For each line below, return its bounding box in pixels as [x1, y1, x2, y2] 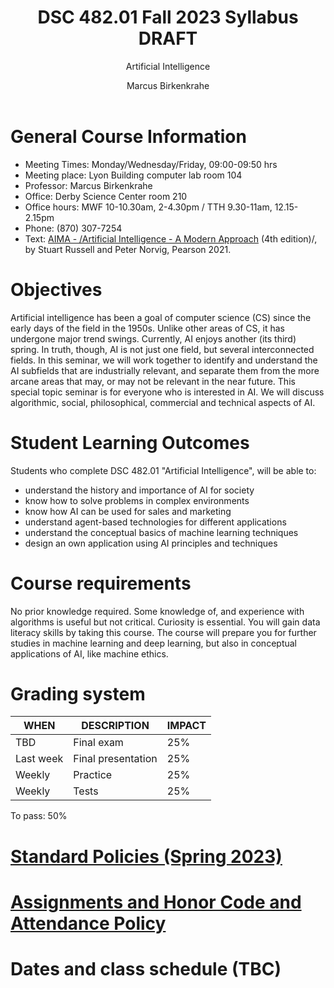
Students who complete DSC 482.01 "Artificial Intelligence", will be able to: [10, 464, 317, 476]
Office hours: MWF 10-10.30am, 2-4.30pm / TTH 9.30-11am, [24, 201, 273, 213]
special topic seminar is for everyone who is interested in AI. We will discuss [10, 386, 325, 398]
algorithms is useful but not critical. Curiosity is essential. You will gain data [10, 616, 321, 628]
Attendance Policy [10, 912, 167, 935]
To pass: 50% [10, 810, 68, 822]
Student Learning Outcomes [10, 431, 250, 454]
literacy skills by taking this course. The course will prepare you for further [10, 626, 317, 638]
